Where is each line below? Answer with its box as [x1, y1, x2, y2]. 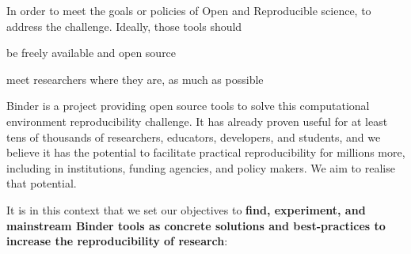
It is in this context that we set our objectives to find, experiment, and [6, 201, 366, 218]
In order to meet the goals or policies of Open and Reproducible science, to [6, 2, 371, 18]
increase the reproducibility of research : [6, 233, 228, 249]
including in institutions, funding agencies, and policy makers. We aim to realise [6, 159, 395, 176]
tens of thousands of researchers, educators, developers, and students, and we [6, 128, 381, 145]
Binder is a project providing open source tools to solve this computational [6, 97, 370, 114]
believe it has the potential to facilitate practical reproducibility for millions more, [6, 144, 405, 161]
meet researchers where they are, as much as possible [6, 70, 264, 87]
